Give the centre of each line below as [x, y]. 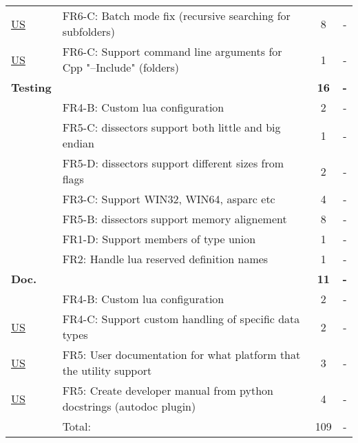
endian [78, 143]
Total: [76, 426]
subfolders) [88, 31]
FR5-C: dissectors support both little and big [171, 127]
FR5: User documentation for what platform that [181, 354]
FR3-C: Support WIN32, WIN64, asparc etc [169, 199]
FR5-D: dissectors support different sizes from [173, 163]
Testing [31, 87]
